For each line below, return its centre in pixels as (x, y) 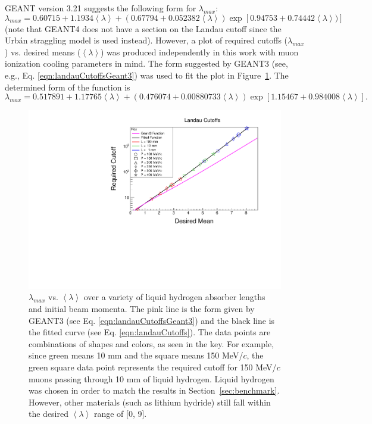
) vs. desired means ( (43, 52)
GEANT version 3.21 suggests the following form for (101, 8)
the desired (49, 414)
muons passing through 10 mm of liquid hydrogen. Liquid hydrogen (151, 378)
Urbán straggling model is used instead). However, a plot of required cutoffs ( (146, 40)
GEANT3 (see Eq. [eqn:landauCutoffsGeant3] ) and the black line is (152, 320)
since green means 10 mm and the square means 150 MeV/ (136, 355)
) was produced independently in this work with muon (200, 52)
